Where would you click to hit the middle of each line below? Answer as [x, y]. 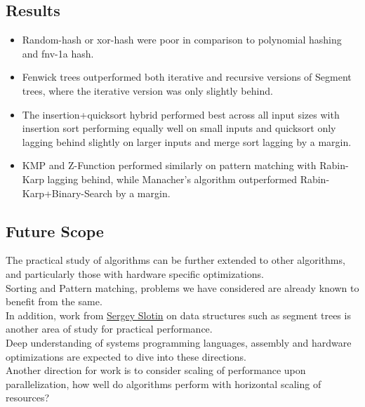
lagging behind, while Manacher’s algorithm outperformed [172, 179]
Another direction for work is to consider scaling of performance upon [156, 370]
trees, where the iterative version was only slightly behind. [147, 90]
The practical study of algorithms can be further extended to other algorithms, [175, 260]
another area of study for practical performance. [109, 329]
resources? [28, 398]
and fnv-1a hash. [58, 53]
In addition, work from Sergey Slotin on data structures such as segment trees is [178, 315]
